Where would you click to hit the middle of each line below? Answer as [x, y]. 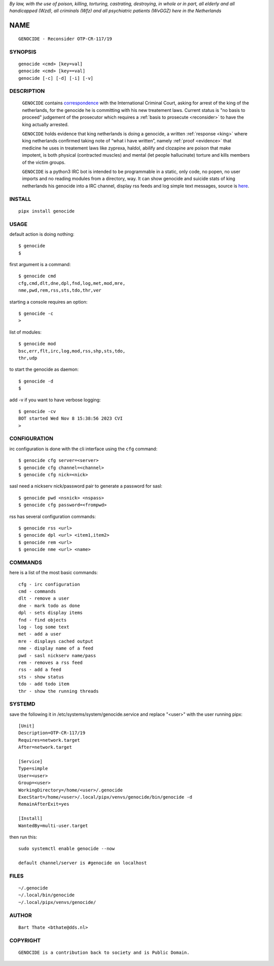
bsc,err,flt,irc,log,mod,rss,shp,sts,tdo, [72, 351]
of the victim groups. [44, 162]
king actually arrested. [45, 124]
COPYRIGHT [25, 940]
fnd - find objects [43, 620]
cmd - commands [37, 592]
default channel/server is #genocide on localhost [83, 863]
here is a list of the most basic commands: [54, 573]
